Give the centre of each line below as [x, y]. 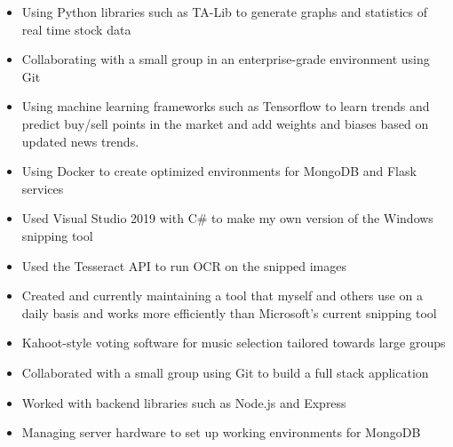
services [43, 188]
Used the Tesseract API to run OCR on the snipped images [184, 265]
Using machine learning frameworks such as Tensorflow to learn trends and [226, 106]
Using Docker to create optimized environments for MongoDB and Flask [219, 171]
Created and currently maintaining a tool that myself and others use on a [222, 295]
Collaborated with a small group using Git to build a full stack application [225, 372]
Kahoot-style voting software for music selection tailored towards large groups [234, 343]
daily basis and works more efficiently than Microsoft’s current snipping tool [229, 312]
